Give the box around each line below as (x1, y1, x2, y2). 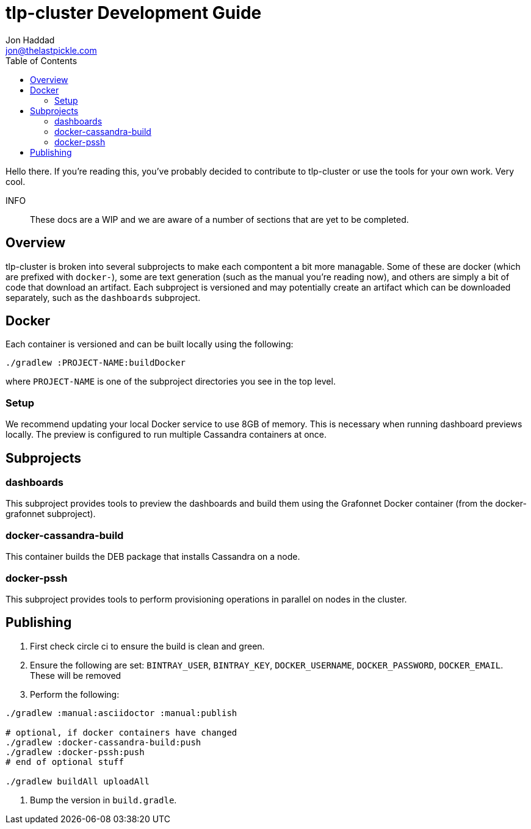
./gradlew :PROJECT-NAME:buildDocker (5, 358, 186, 368)
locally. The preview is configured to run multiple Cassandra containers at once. (5, 429, 327, 440)
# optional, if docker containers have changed (5, 727, 237, 737)
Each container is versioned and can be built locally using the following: (5, 339, 294, 350)
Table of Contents (5, 55, 78, 66)
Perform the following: (30, 689, 120, 700)
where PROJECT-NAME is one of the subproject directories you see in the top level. (5, 376, 336, 387)
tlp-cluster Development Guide (5, 2, 262, 23)
